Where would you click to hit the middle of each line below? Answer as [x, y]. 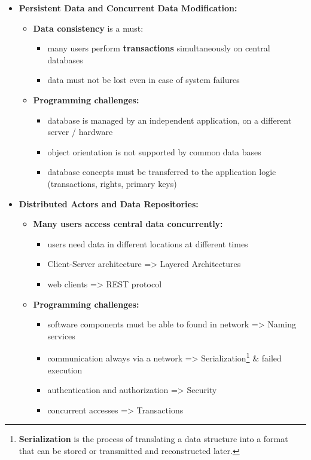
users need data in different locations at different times [148, 243]
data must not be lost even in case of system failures [144, 80]
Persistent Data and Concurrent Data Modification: [128, 8]
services [61, 335]
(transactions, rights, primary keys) [112, 183]
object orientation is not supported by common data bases [154, 151]
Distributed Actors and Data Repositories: [109, 203]
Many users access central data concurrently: [128, 224]
